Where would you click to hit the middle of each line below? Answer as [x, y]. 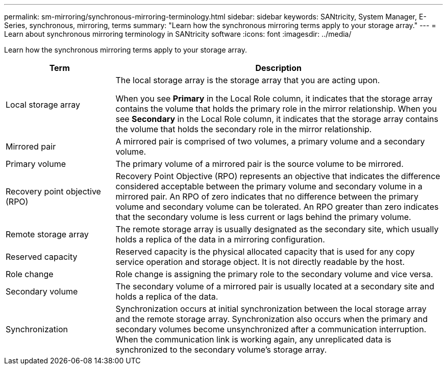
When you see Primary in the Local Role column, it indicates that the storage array [274, 99]
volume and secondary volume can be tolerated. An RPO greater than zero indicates [277, 207]
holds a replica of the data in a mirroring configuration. [220, 239]
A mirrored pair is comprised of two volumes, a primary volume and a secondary [270, 141]
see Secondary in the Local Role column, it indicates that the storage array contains [277, 119]
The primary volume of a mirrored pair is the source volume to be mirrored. [259, 164]
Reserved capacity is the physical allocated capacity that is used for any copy [265, 252]
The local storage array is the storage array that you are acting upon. [248, 80]
